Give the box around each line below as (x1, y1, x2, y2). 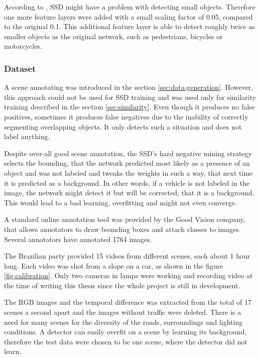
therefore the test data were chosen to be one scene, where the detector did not (4, 336, 247, 346)
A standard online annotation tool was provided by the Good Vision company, (4, 214, 245, 224)
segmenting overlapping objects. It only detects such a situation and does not (4, 121, 242, 132)
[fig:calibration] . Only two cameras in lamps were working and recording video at (4, 270, 253, 281)
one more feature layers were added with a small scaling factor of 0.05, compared (4, 11, 253, 22)
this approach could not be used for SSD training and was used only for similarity (4, 91, 256, 102)
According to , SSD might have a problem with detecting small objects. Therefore (4, 2, 255, 12)
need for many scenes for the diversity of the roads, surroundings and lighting (4, 316, 243, 327)
